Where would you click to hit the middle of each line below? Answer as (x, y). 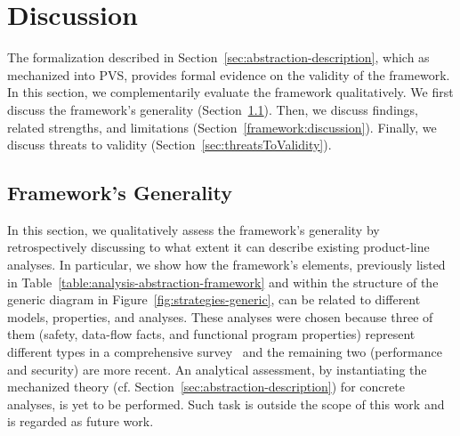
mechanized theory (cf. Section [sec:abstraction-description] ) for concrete (206, 387)
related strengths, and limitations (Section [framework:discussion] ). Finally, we (222, 127)
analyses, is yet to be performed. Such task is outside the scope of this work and (226, 404)
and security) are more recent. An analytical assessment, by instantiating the (217, 369)
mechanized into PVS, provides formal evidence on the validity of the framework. (229, 74)
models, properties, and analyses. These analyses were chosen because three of (220, 316)
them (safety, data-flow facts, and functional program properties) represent (211, 334)
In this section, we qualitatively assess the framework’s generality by (194, 229)
